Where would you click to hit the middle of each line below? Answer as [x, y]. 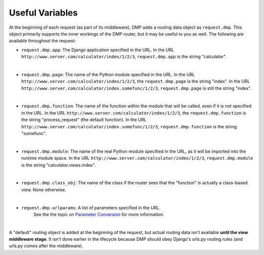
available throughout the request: [42, 41]
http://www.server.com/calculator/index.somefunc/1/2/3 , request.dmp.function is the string [129, 126]
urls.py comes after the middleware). [46, 246]
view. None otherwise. [44, 190]
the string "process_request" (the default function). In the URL [84, 120]
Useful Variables [44, 13]
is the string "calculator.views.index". [58, 165]
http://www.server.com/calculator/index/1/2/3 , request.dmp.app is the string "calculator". [124, 57]
